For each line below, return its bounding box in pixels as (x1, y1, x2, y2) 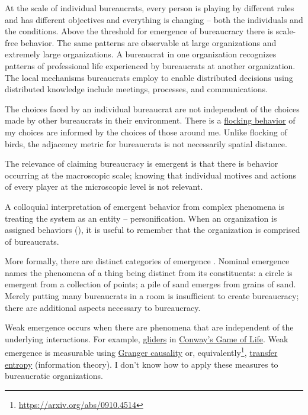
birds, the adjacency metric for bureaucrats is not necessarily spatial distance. (5, 137, 287, 150)
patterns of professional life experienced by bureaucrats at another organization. (5, 59, 296, 72)
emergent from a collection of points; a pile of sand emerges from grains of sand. (5, 278, 296, 290)
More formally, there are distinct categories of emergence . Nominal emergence (5, 255, 290, 267)
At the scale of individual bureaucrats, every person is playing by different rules (5, 2, 294, 14)
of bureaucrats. (5, 235, 59, 247)
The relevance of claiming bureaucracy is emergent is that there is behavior (5, 157, 278, 170)
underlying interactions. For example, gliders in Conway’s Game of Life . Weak (5, 332, 288, 345)
